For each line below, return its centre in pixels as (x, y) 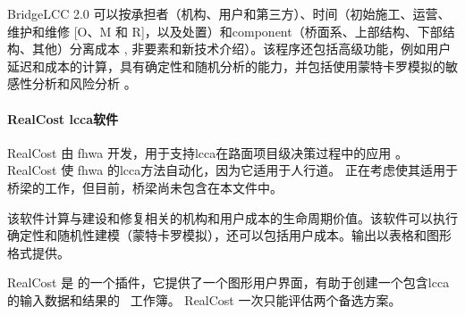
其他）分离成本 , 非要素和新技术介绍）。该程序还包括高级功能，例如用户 (241, 49)
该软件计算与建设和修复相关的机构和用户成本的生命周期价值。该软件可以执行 (232, 217)
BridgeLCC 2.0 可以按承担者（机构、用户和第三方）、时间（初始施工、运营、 (229, 13)
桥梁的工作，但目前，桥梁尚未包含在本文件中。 (145, 187)
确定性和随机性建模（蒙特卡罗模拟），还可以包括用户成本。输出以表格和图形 (229, 235)
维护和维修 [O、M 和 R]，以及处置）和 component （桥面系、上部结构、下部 (225, 31)
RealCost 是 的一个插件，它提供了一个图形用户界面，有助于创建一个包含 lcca (228, 282)
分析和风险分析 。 (84, 83)
